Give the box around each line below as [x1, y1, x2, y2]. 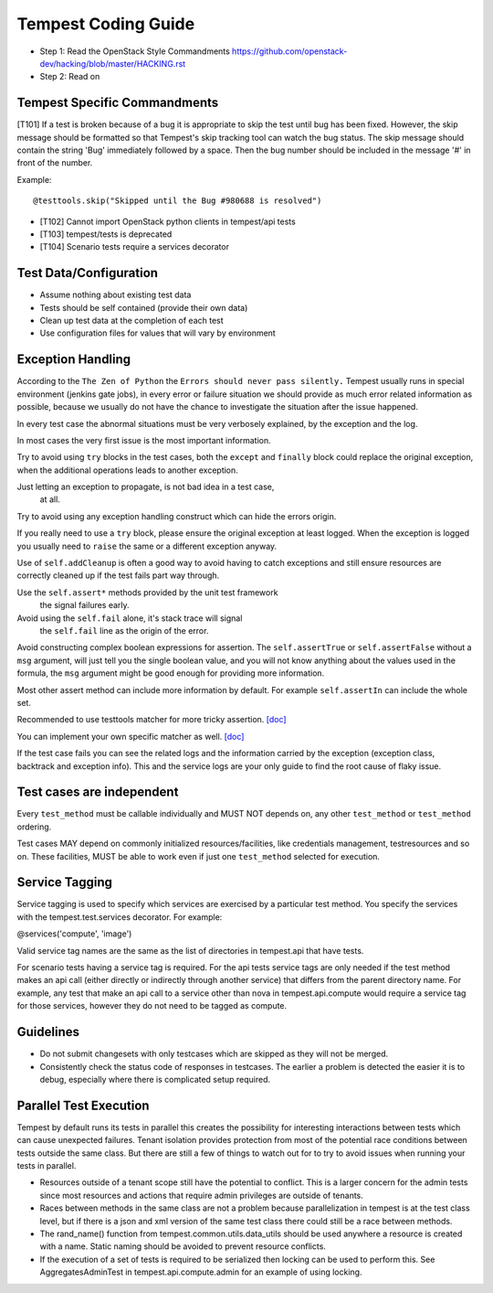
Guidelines [16, 1024, 79, 1040]
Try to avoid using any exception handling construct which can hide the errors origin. [16, 510, 337, 521]
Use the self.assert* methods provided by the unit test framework [16, 586, 278, 598]
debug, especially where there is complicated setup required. [39, 1074, 271, 1085]
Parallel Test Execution [16, 1097, 150, 1113]
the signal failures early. [39, 600, 130, 611]
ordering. [16, 821, 52, 832]
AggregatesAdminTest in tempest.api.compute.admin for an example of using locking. [39, 1266, 362, 1277]
